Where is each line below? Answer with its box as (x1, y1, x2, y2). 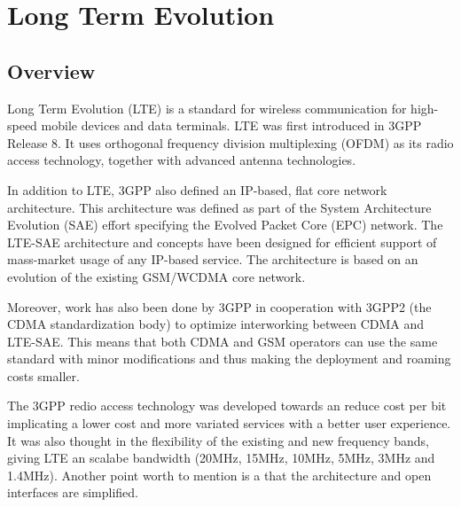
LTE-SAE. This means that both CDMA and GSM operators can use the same (7, 331, 438, 350)
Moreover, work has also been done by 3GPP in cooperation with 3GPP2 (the (7, 297, 432, 316)
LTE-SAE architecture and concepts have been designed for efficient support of (7, 232, 437, 251)
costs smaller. (7, 366, 80, 385)
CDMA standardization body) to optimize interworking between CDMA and (7, 315, 425, 333)
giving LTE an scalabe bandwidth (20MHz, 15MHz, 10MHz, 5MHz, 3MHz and (7, 448, 435, 467)
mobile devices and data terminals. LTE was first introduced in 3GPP (41, 116, 422, 135)
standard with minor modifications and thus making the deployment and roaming (7, 349, 451, 368)
